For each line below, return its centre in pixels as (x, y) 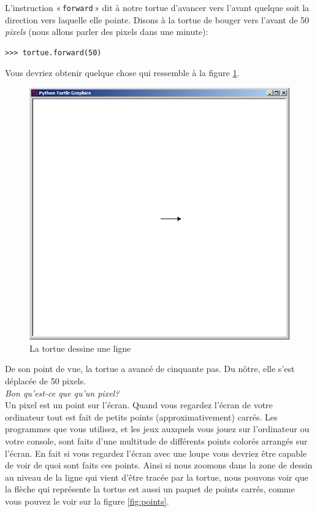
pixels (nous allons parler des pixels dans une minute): (107, 32)
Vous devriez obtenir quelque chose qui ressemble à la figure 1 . (122, 73)
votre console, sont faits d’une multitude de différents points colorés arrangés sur (156, 441)
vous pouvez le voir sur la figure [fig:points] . (87, 501)
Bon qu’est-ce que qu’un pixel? (62, 393)
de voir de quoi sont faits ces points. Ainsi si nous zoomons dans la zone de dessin (159, 465)
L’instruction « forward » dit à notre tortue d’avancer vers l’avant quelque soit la (157, 7)
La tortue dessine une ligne (80, 348)
